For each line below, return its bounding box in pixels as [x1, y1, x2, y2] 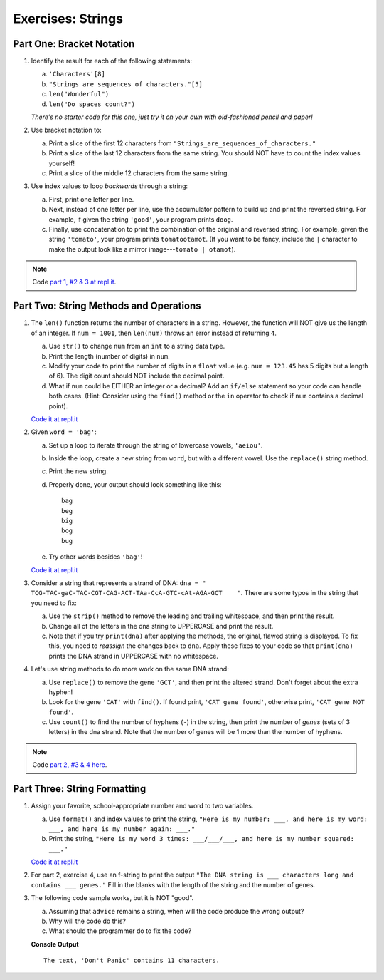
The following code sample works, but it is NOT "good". [31, 894, 194, 902]
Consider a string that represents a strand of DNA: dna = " [31, 578, 206, 587]
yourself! [48, 159, 75, 167]
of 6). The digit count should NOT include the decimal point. [48, 371, 225, 381]
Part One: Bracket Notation [13, 38, 135, 50]
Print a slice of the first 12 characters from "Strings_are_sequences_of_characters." [48, 139, 316, 148]
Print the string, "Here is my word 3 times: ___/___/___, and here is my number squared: [48, 835, 355, 843]
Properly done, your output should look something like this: [48, 480, 222, 488]
